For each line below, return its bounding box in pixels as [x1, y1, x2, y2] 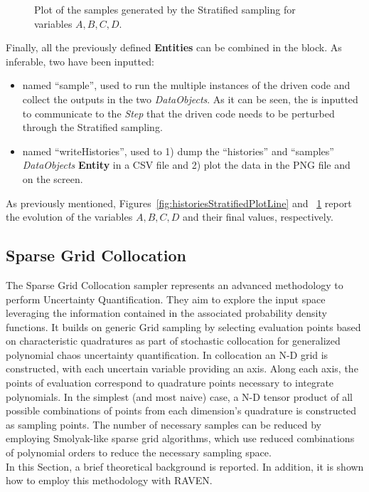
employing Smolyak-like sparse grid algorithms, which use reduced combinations [6, 431, 355, 446]
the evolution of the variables [6, 209, 133, 224]
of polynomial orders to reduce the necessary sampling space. [6, 445, 272, 460]
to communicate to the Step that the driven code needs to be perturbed [22, 105, 335, 120]
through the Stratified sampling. [22, 120, 163, 135]
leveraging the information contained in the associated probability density [6, 305, 327, 320]
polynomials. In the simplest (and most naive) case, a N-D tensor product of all [6, 389, 353, 404]
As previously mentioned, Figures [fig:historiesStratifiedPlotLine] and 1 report [6, 195, 352, 210]
